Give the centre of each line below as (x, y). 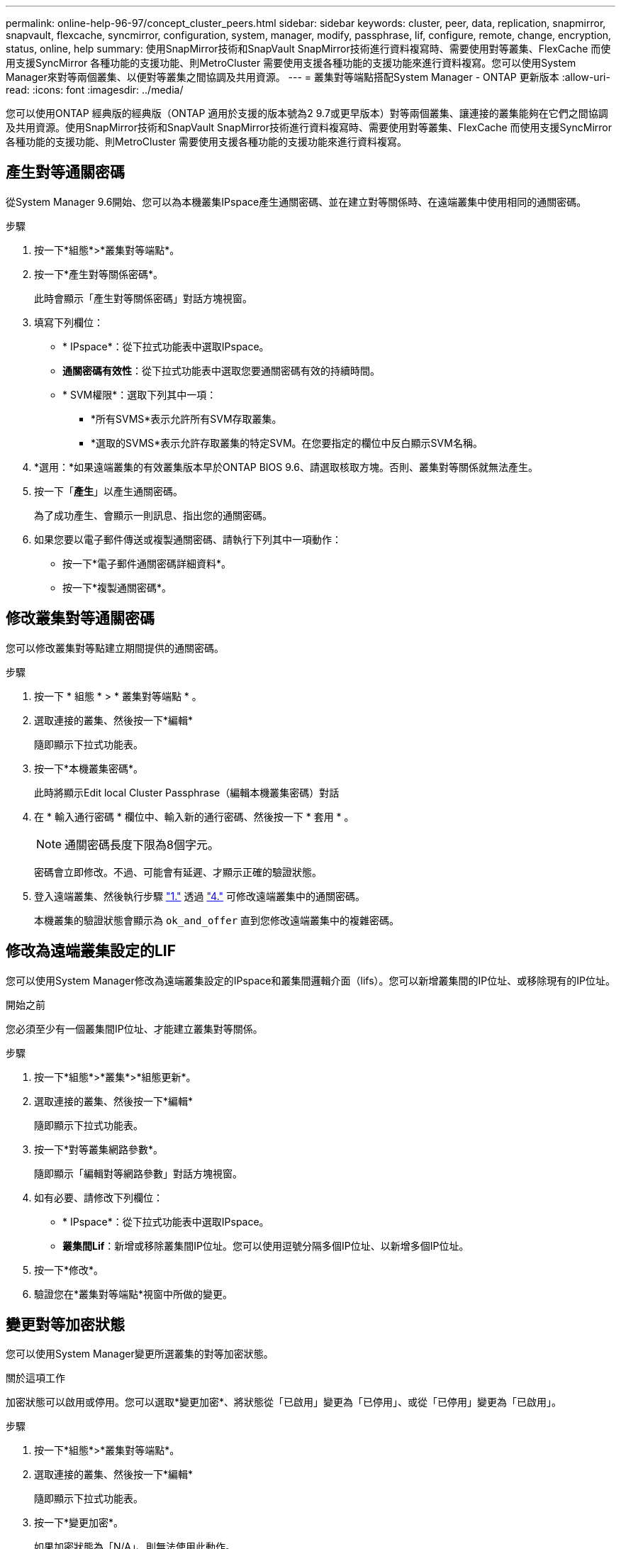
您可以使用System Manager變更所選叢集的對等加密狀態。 (140, 1354)
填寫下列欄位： (69, 322)
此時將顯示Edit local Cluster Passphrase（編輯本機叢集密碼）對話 (187, 792)
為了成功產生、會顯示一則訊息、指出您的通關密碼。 (153, 515)
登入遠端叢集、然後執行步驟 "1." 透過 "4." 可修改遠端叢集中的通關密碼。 (200, 896)
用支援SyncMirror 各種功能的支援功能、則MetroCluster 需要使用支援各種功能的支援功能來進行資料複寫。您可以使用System (291, 63)
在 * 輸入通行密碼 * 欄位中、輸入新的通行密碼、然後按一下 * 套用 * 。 (194, 816)
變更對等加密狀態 (65, 1324)
